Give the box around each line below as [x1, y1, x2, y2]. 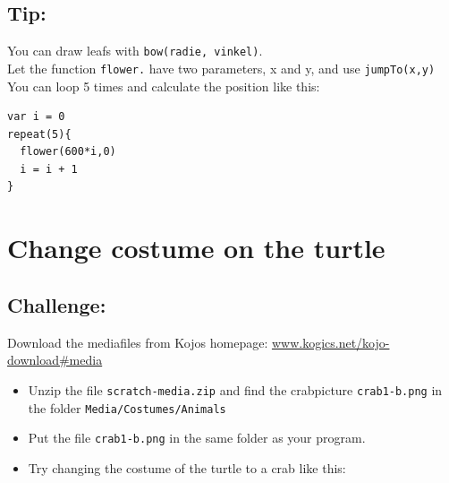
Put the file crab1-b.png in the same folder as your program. [28, 428, 366, 447]
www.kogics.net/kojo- [271, 332, 390, 351]
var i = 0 [7, 110, 65, 124]
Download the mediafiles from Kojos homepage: [7, 332, 268, 351]
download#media [7, 350, 103, 369]
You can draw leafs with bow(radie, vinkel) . [7, 41, 263, 60]
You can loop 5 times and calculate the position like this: [7, 76, 320, 95]
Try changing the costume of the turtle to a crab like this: [28, 458, 346, 477]
